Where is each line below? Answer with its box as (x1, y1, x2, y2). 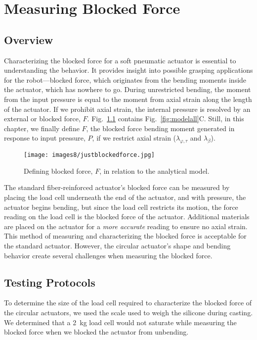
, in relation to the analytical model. (99, 165, 210, 176)
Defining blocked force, (24, 165, 93, 176)
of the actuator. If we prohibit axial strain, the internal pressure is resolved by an (4, 103, 251, 114)
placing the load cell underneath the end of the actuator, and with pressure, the (4, 192, 246, 202)
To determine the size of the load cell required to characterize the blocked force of (4, 297, 252, 308)
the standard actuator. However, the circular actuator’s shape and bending (4, 240, 231, 250)
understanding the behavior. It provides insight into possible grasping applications (4, 65, 253, 75)
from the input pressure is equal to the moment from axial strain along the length (4, 94, 252, 104)
